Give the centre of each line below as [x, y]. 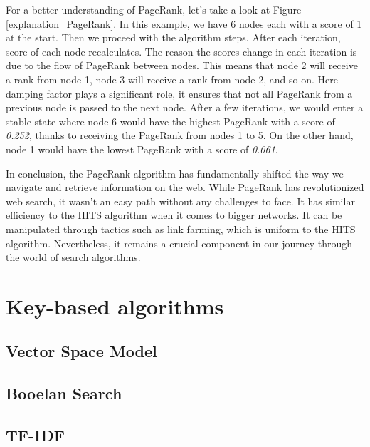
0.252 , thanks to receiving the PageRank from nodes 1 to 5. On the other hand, [180, 135]
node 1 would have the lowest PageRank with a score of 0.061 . [142, 149]
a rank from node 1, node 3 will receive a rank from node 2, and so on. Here [172, 79]
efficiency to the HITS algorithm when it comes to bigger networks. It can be [174, 215]
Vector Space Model [81, 351]
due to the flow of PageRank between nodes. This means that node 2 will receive [182, 65]
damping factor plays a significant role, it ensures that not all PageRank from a [179, 93]
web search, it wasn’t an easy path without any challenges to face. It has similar [180, 201]
